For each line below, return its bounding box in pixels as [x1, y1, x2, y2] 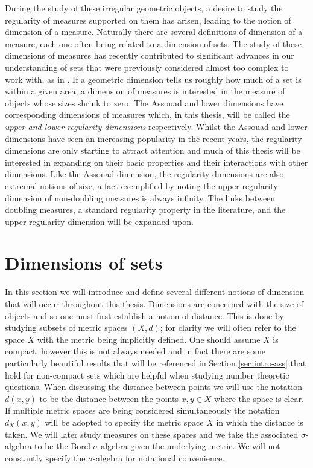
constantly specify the [5, 451, 86, 464]
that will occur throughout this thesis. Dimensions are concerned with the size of [5, 297, 304, 310]
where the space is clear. [214, 392, 304, 405]
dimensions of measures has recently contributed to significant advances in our [5, 49, 294, 62]
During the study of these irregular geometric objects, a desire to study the [5, 2, 283, 14]
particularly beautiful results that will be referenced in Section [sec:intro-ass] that [5, 356, 306, 369]
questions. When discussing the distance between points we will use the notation [5, 380, 302, 393]
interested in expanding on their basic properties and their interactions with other [5, 155, 308, 168]
